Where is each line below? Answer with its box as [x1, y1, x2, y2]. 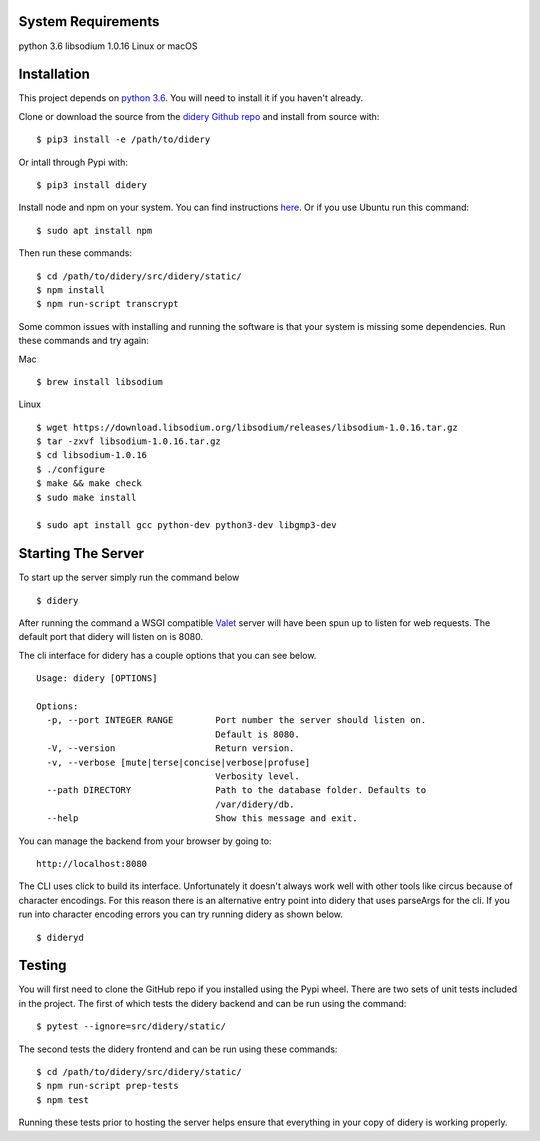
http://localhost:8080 [36, 858, 148, 869]
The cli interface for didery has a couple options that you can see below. [18, 649, 317, 661]
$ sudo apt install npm [36, 225, 153, 236]
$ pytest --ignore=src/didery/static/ [36, 1021, 227, 1032]
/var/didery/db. [215, 798, 295, 810]
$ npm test [36, 1094, 90, 1105]
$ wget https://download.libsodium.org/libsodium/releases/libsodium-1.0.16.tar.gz [36, 421, 459, 433]
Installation [18, 66, 90, 83]
